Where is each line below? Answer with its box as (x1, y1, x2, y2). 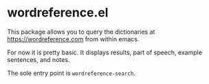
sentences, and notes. (7, 55, 70, 63)
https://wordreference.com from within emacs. (7, 34, 140, 43)
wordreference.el (7, 5, 109, 21)
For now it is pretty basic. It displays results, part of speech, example (7, 48, 203, 56)
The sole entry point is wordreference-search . (7, 69, 136, 77)
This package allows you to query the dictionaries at (7, 28, 155, 36)
